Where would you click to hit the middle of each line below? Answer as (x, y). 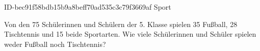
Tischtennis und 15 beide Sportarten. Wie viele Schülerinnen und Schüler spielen (130, 34)
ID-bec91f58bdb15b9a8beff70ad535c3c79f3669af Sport (88, 7)
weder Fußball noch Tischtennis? (55, 44)
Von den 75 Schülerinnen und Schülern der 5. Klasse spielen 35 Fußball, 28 (121, 24)
